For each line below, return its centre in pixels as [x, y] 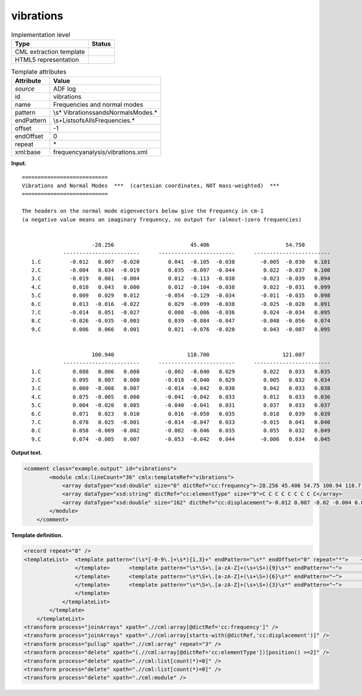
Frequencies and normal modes [98, 104]
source [25, 89]
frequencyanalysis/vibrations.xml [100, 152]
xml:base [28, 152]
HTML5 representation [47, 59]
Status [101, 43]
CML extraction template [50, 51]
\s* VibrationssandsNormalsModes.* [106, 113]
